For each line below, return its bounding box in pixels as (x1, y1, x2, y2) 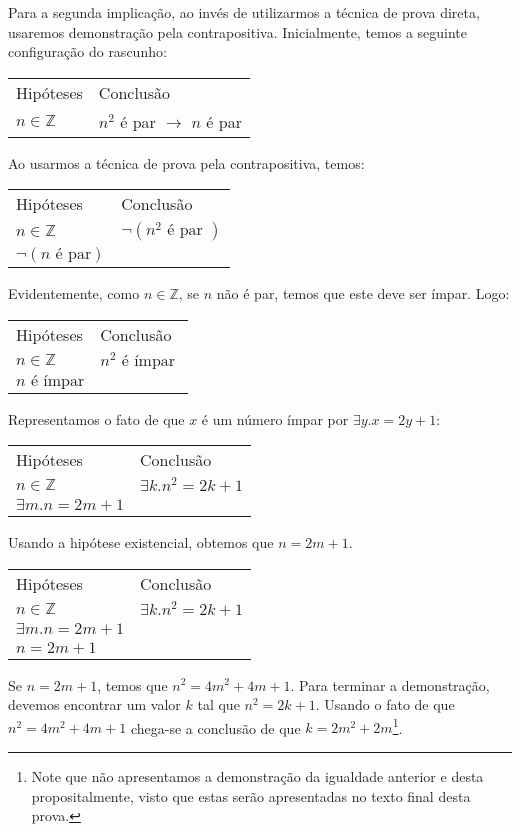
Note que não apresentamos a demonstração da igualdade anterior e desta (31, 765, 484, 786)
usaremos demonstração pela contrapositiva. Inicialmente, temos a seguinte (8, 21, 468, 42)
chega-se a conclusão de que (130, 717, 301, 738)
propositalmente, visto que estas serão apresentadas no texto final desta (31, 785, 471, 806)
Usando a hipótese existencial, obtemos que (8, 532, 274, 553)
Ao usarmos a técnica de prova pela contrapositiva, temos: (8, 152, 365, 173)
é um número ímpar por (201, 408, 349, 429)
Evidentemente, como (8, 283, 140, 304)
